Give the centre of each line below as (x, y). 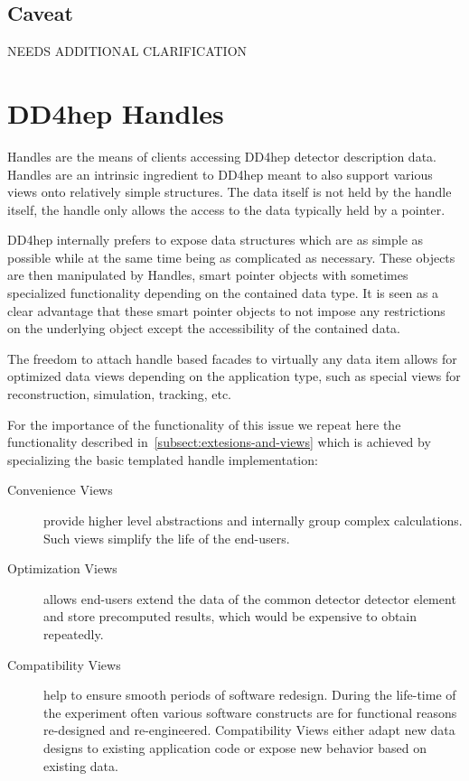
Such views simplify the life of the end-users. (167, 538)
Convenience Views (60, 490)
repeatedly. (74, 633)
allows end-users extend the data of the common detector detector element (250, 598)
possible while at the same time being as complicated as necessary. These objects (231, 257)
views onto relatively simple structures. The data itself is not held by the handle (230, 192)
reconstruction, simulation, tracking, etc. (120, 394)
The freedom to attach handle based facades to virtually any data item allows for (232, 358)
